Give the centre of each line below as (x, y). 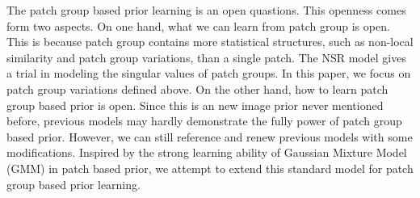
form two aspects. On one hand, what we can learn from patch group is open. (198, 25)
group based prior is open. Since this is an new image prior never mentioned (195, 105)
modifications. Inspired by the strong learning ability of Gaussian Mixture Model (207, 152)
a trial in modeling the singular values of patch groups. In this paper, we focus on (209, 73)
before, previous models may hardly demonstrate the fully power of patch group (204, 121)
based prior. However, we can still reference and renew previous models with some (210, 136)
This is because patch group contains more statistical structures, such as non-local (210, 42)
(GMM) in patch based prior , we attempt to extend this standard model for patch (210, 168)
